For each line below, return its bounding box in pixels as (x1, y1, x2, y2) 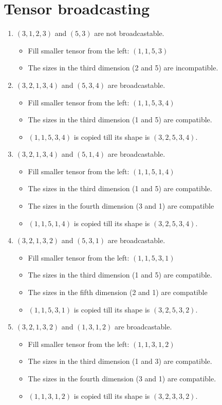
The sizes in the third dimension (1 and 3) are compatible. (28, 356, 212, 366)
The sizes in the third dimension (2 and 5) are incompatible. (28, 62, 218, 73)
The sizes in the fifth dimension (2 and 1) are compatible (28, 287, 208, 298)
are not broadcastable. (94, 28, 164, 39)
